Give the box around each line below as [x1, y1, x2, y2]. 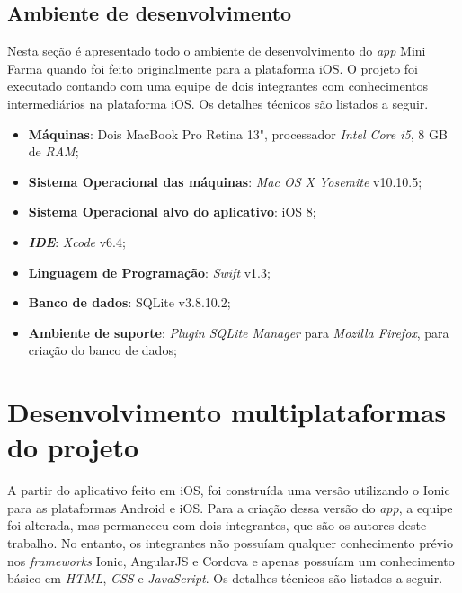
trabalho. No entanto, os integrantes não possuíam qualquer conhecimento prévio [7, 534, 453, 553]
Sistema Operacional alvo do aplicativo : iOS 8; [28, 202, 316, 221]
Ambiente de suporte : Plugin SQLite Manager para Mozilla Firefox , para [28, 323, 449, 341]
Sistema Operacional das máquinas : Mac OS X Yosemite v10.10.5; [28, 172, 422, 190]
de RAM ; [28, 142, 79, 161]
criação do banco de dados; [28, 341, 177, 359]
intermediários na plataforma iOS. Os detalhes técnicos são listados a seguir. [7, 93, 429, 112]
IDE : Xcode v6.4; [28, 232, 126, 251]
